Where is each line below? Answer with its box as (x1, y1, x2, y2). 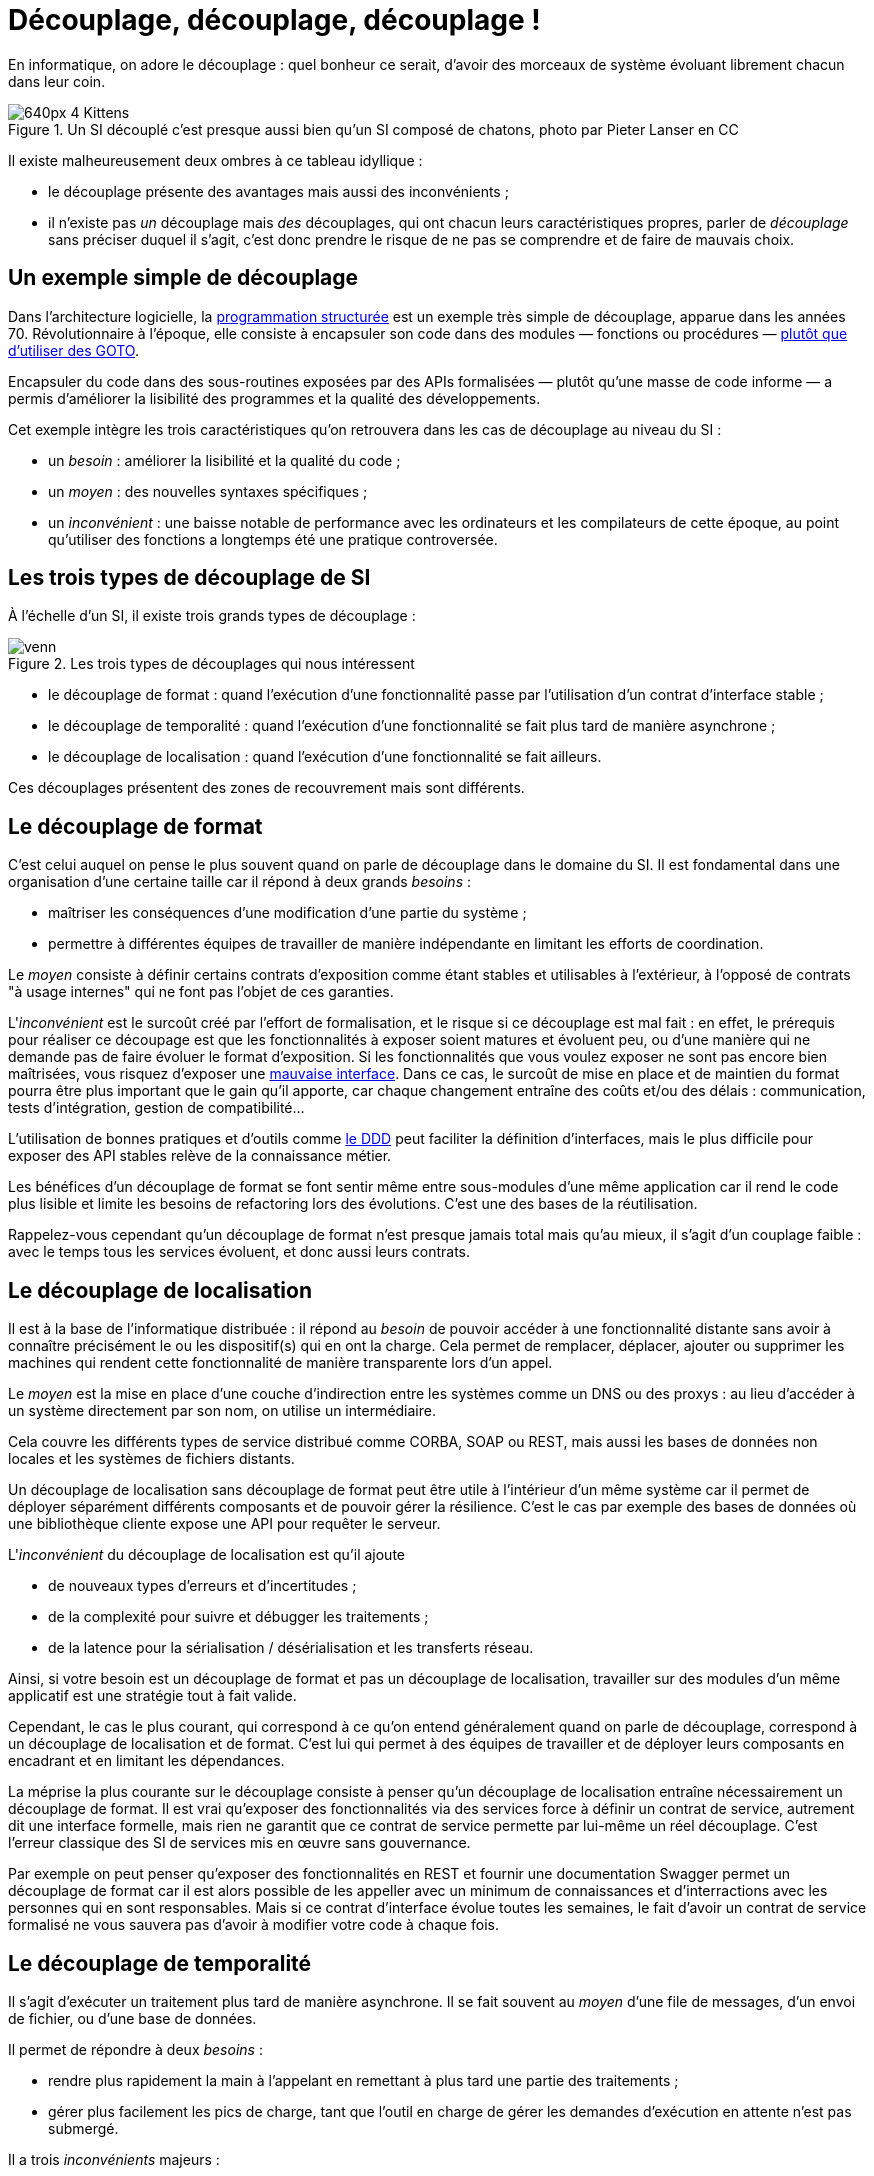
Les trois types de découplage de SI (8, 565, 371, 591)
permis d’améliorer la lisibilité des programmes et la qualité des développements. (8, 389, 541, 407)
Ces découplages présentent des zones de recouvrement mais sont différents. (8, 779, 525, 797)
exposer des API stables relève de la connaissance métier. (8, 1147, 392, 1165)
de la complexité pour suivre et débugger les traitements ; (48, 1608, 429, 1626)
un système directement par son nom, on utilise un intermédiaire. (8, 1402, 436, 1420)
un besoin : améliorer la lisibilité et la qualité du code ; (48, 451, 401, 469)
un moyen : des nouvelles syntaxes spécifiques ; (48, 482, 368, 500)
